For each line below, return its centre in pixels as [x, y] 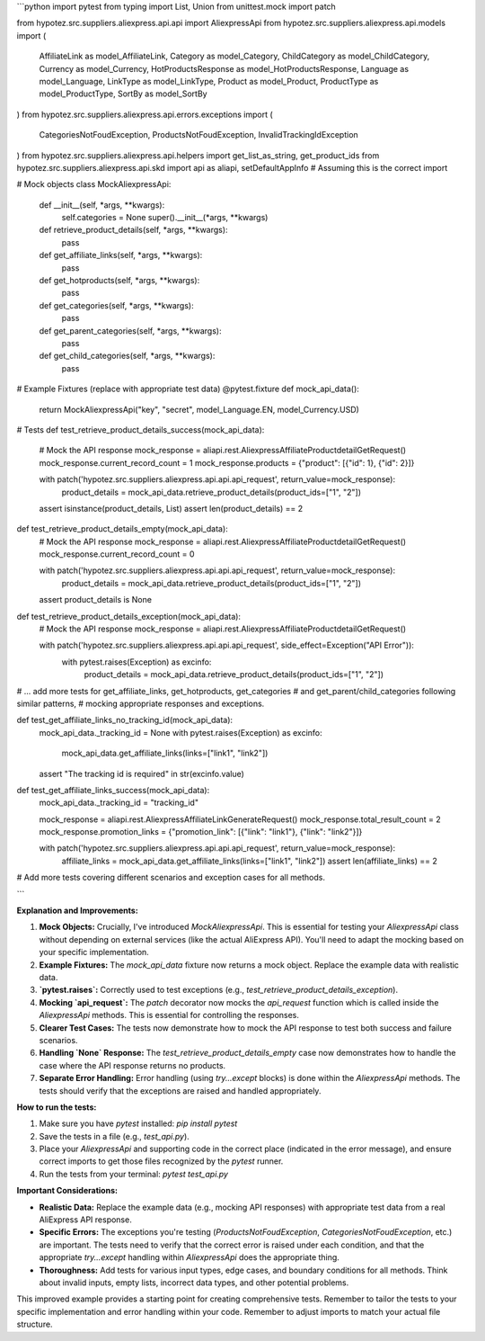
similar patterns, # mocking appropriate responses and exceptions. [141, 703]
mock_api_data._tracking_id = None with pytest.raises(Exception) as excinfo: [181, 732]
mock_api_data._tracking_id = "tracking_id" [119, 803]
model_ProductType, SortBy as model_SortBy [123, 94]
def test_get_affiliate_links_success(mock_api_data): [113, 790]
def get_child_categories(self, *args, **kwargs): [127, 356]
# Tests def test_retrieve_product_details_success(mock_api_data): [141, 429]
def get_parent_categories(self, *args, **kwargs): [130, 331]
